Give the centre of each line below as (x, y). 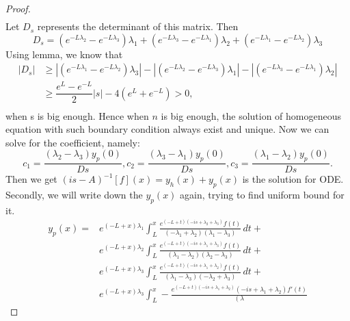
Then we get (31, 179)
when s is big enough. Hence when (77, 115)
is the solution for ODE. (293, 179)
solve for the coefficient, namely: (73, 142)
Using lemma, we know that (64, 54)
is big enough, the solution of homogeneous (251, 115)
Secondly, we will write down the (74, 194)
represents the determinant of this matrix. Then (138, 26)
